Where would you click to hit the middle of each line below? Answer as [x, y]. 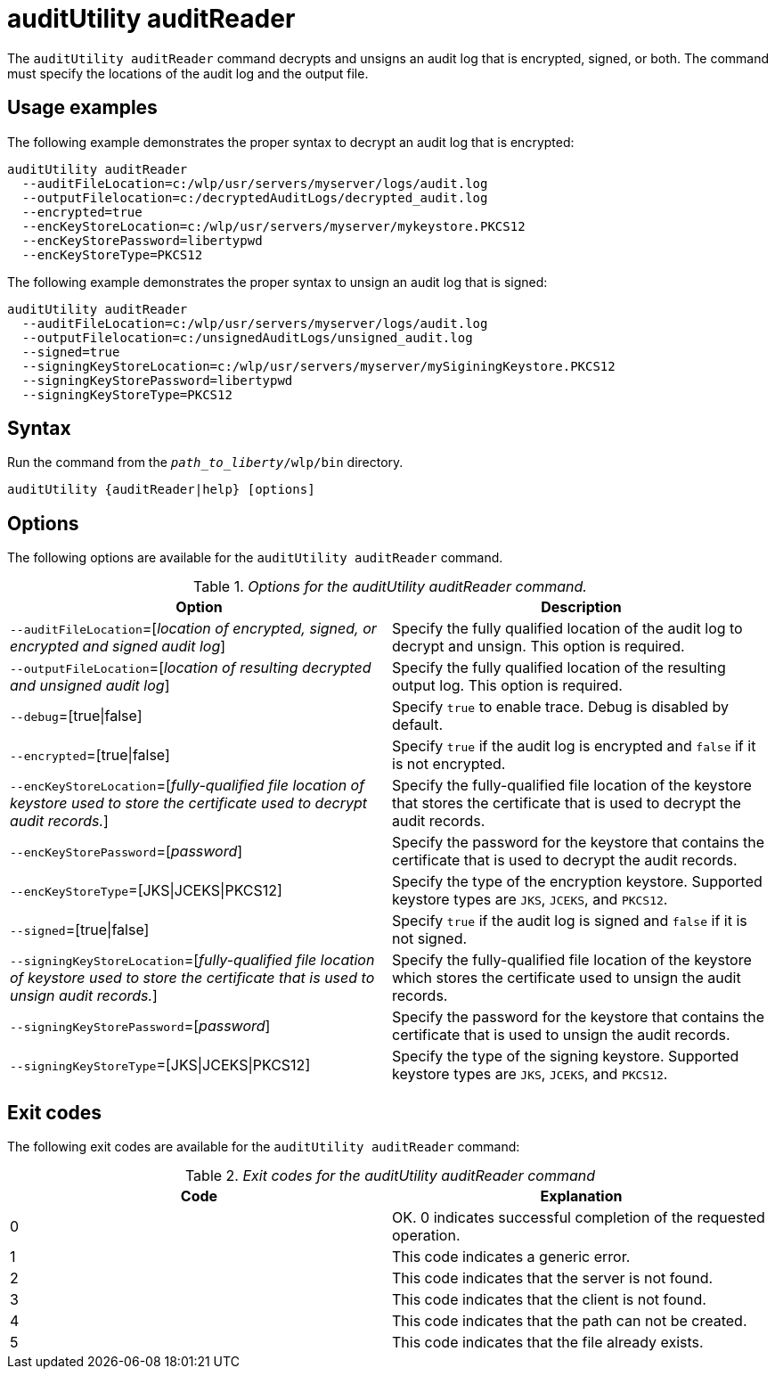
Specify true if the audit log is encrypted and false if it [574, 746]
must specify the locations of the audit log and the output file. [188, 73]
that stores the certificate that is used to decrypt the [567, 803]
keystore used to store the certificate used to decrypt [189, 803]
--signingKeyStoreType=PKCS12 [127, 394]
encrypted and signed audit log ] [118, 647]
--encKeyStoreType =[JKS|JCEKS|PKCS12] [146, 891]
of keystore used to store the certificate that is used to [192, 978]
